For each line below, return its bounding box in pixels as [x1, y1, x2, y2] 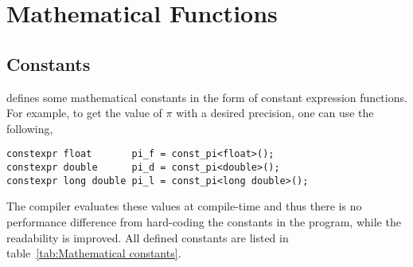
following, [6, 120, 53, 136]
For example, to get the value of [6, 104, 162, 121]
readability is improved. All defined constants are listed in [6, 229, 289, 245]
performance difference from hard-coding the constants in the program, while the [6, 213, 401, 230]
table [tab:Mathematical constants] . [6, 245, 181, 261]
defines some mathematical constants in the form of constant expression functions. [6, 88, 407, 105]
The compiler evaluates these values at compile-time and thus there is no [6, 198, 362, 214]
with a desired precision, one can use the [176, 104, 374, 121]
